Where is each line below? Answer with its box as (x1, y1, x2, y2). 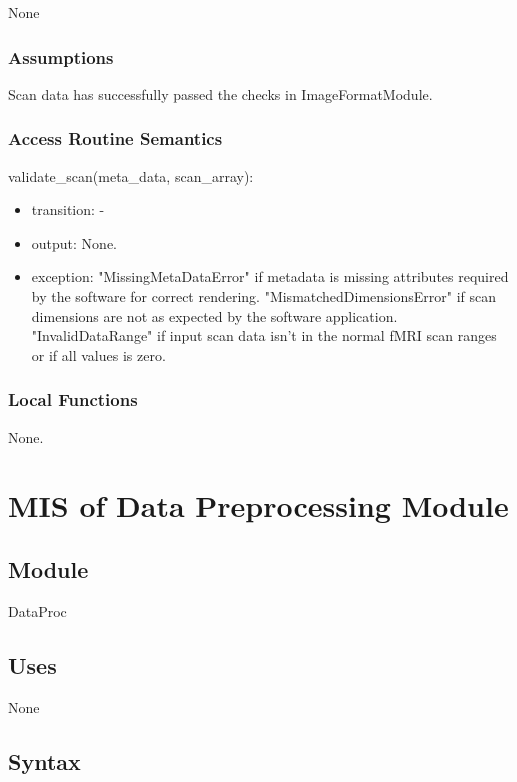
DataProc (8, 600, 67, 621)
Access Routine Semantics (8, 126, 223, 151)
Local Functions (8, 387, 138, 412)
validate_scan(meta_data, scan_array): (8, 165, 254, 186)
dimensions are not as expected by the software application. (31, 305, 398, 326)
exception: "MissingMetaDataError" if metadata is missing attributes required (31, 266, 509, 287)
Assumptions (8, 44, 114, 69)
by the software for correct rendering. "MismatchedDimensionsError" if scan (31, 286, 497, 306)
